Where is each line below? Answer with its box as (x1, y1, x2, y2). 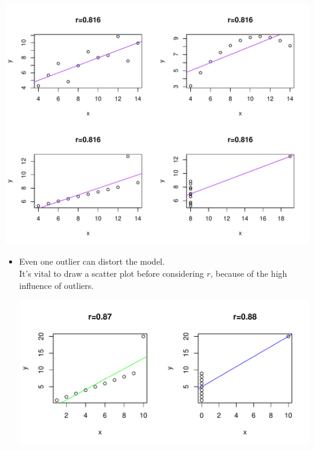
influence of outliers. (19, 279, 94, 291)
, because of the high (210, 266, 287, 279)
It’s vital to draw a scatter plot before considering (19, 266, 204, 279)
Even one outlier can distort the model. (19, 255, 165, 268)
